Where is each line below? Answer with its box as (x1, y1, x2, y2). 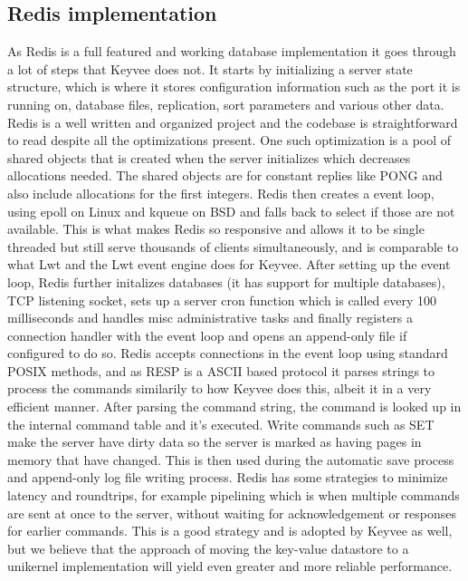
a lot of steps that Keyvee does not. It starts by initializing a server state (7, 59, 413, 78)
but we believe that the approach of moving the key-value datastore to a (7, 538, 409, 557)
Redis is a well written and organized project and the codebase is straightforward (7, 112, 458, 131)
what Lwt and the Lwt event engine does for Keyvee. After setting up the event (7, 255, 451, 274)
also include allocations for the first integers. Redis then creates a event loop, (7, 183, 435, 202)
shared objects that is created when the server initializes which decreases (7, 148, 411, 167)
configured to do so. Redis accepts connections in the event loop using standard (7, 344, 448, 363)
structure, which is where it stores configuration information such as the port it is (7, 77, 461, 96)
